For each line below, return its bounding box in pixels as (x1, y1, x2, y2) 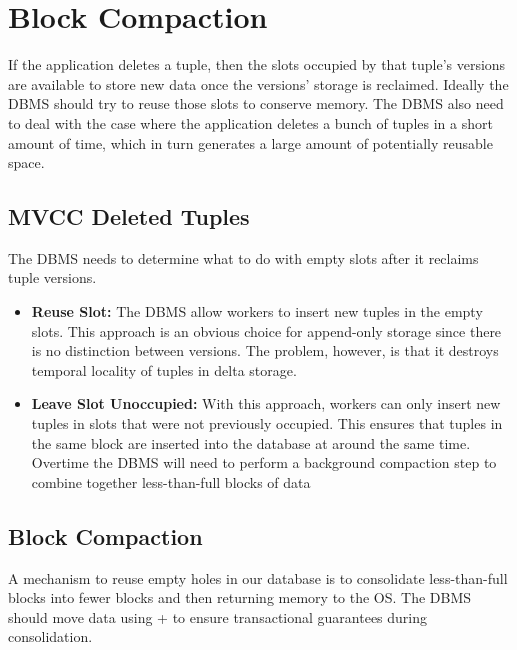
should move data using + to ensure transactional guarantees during (8, 606, 428, 627)
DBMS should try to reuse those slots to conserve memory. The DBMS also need (8, 93, 504, 114)
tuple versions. (8, 267, 97, 288)
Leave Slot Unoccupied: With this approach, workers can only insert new (31, 393, 501, 414)
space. (8, 152, 45, 173)
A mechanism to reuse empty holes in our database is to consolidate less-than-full (8, 567, 508, 588)
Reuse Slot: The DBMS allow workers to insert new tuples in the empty (31, 301, 483, 322)
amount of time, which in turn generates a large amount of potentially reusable (8, 132, 493, 153)
